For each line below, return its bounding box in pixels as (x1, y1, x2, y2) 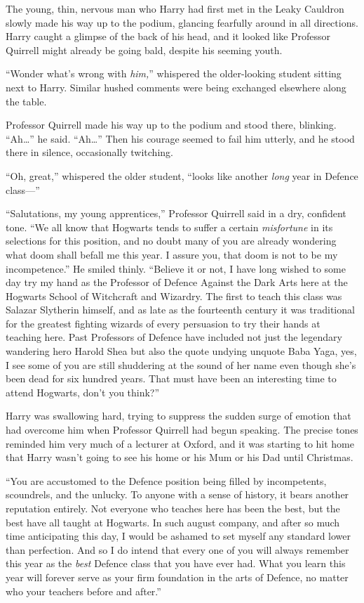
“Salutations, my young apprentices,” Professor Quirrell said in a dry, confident (6, 206, 346, 221)
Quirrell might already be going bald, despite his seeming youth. (6, 42, 283, 57)
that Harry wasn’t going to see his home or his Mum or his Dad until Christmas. (6, 450, 353, 465)
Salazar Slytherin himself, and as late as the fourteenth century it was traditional (6, 302, 355, 317)
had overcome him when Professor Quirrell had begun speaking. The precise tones (6, 422, 358, 437)
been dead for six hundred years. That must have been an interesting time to (6, 371, 337, 386)
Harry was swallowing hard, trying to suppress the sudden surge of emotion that (6, 408, 351, 423)
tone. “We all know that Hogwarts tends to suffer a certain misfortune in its (6, 219, 333, 234)
